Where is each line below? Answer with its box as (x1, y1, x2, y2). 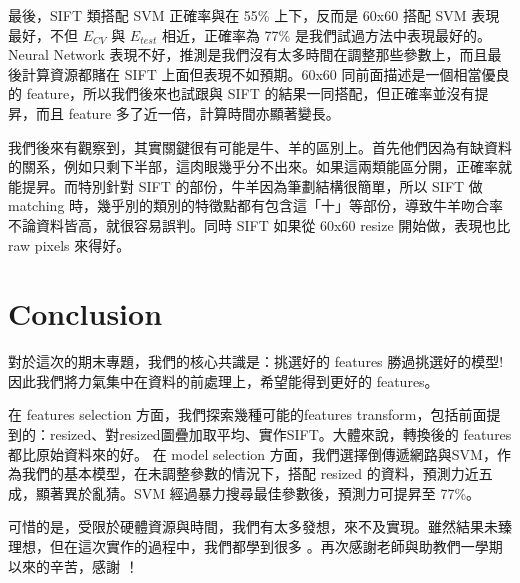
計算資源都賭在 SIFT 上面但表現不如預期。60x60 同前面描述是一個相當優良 (21, 63, 510, 84)
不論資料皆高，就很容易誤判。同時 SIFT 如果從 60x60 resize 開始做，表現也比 (8, 214, 511, 235)
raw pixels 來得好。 (8, 234, 131, 255)
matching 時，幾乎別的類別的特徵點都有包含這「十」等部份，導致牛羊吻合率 (8, 195, 504, 216)
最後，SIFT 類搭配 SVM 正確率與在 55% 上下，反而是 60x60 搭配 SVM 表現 (8, 5, 500, 25)
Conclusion (8, 293, 163, 334)
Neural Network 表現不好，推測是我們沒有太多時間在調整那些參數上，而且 (8, 44, 488, 65)
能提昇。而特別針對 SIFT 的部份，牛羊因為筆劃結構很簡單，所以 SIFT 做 (8, 175, 483, 196)
